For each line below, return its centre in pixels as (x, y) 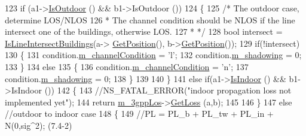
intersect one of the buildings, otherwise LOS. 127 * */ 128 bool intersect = (144, 31)
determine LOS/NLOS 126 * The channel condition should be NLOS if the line (150, 19)
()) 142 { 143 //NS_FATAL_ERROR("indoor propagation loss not (168, 90)
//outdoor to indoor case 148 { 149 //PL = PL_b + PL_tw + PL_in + (139, 114)
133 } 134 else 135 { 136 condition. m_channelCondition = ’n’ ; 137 (127, 66)
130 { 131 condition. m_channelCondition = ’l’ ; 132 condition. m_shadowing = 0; (153, 55)
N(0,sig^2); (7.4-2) (39, 125)
